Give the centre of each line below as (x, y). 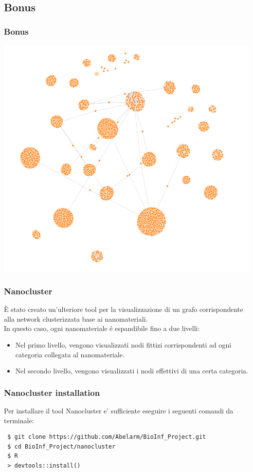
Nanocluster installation (52, 392)
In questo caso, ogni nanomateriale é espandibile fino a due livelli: (102, 328)
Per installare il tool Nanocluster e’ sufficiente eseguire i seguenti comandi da (119, 410)
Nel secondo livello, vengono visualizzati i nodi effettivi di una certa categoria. (132, 371)
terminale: (19, 420)
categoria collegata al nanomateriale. (70, 354)
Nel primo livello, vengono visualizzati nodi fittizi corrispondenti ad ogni (123, 344)
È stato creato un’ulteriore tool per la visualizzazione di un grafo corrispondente (124, 309)
